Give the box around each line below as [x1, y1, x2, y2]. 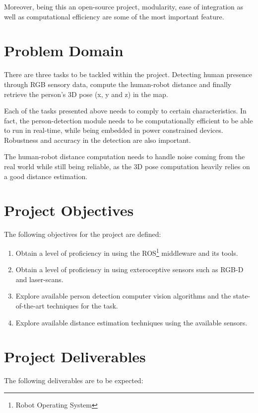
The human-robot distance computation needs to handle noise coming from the [4, 151, 245, 162]
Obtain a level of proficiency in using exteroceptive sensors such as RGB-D [15, 264, 244, 275]
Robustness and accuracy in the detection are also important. [4, 134, 191, 145]
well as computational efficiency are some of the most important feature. [4, 11, 224, 21]
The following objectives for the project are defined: [4, 229, 161, 239]
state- [233, 291, 251, 301]
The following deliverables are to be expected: [4, 375, 143, 386]
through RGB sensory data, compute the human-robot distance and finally [4, 79, 232, 89]
